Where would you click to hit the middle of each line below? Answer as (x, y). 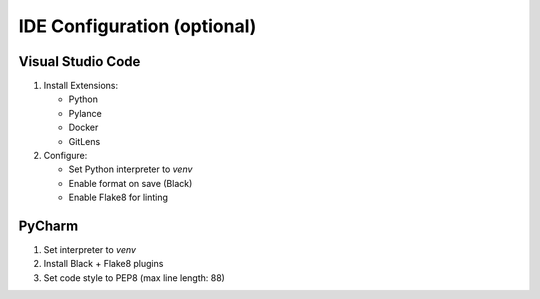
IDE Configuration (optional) (137, 26)
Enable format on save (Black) (130, 183)
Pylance (85, 113)
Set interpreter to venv (90, 250)
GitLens (84, 141)
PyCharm (48, 226)
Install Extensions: (81, 86)
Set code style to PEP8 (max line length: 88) (134, 277)
